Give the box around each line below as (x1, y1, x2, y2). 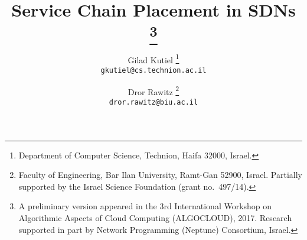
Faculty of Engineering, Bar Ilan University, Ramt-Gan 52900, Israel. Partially (18, 168, 302, 181)
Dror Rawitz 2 (128, 83, 179, 98)
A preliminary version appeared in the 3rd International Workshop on (18, 200, 272, 212)
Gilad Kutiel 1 (128, 51, 179, 66)
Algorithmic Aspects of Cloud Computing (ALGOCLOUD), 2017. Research (18, 211, 292, 223)
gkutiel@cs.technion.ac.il (100, 66, 207, 75)
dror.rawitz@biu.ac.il (109, 98, 198, 106)
